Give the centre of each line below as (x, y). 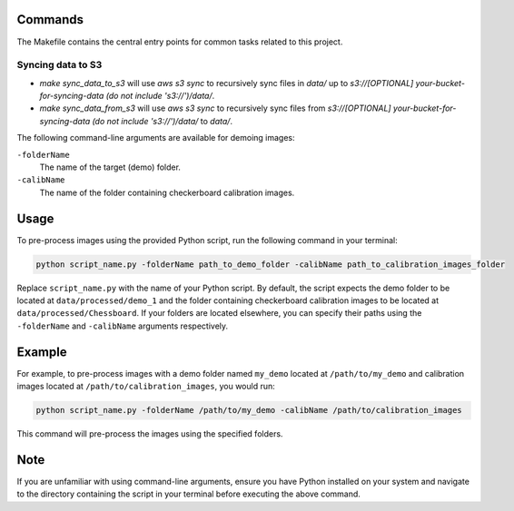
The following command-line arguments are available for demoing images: (156, 138)
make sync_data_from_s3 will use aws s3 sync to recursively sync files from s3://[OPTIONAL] (215, 108)
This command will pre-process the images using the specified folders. (150, 434)
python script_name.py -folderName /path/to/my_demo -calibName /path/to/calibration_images (249, 410)
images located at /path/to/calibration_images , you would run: (146, 387)
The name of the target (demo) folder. (110, 167)
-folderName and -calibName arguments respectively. (123, 326)
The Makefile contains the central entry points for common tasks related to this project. (180, 42)
